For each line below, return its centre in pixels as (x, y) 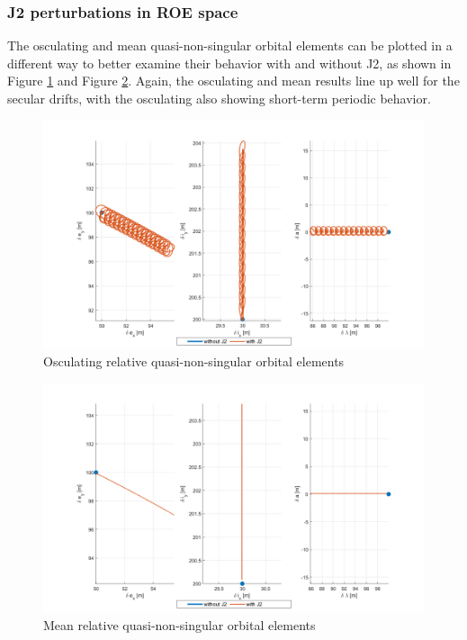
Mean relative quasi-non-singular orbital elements (180, 624)
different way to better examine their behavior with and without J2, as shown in (229, 63)
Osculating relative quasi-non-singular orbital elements (194, 361)
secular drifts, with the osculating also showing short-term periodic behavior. (219, 98)
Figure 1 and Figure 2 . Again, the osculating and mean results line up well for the (233, 81)
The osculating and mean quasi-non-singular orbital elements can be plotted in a (230, 45)
